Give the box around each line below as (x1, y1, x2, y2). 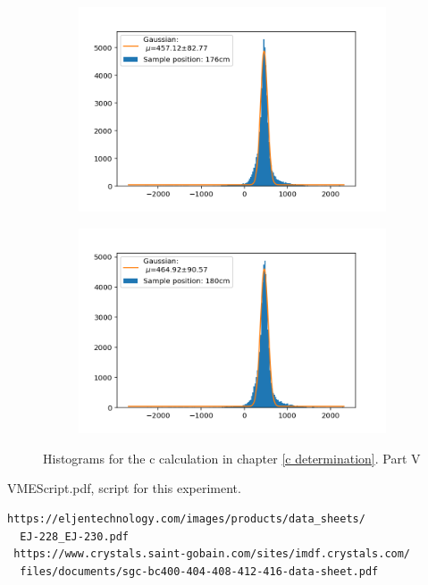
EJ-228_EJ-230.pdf (20, 530, 130, 543)
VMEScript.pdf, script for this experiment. (7, 479, 241, 497)
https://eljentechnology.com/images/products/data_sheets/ (7, 513, 365, 526)
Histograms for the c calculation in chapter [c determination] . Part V (43, 448, 421, 467)
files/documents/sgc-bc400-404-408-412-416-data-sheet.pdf (20, 564, 379, 578)
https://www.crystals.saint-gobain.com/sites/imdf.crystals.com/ (13, 547, 411, 561)
